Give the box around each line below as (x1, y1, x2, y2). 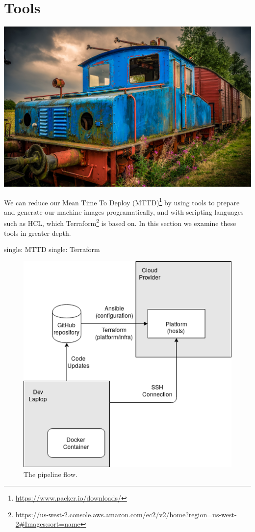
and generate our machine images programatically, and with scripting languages (4, 206, 244, 217)
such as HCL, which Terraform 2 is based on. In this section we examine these (4, 217, 236, 228)
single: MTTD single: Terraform (4, 244, 100, 254)
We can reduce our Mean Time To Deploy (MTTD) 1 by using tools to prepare (4, 196, 240, 207)
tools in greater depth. (4, 227, 71, 238)
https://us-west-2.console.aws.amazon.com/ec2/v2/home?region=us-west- (15, 509, 237, 519)
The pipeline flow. (24, 469, 77, 479)
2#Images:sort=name (15, 519, 80, 529)
